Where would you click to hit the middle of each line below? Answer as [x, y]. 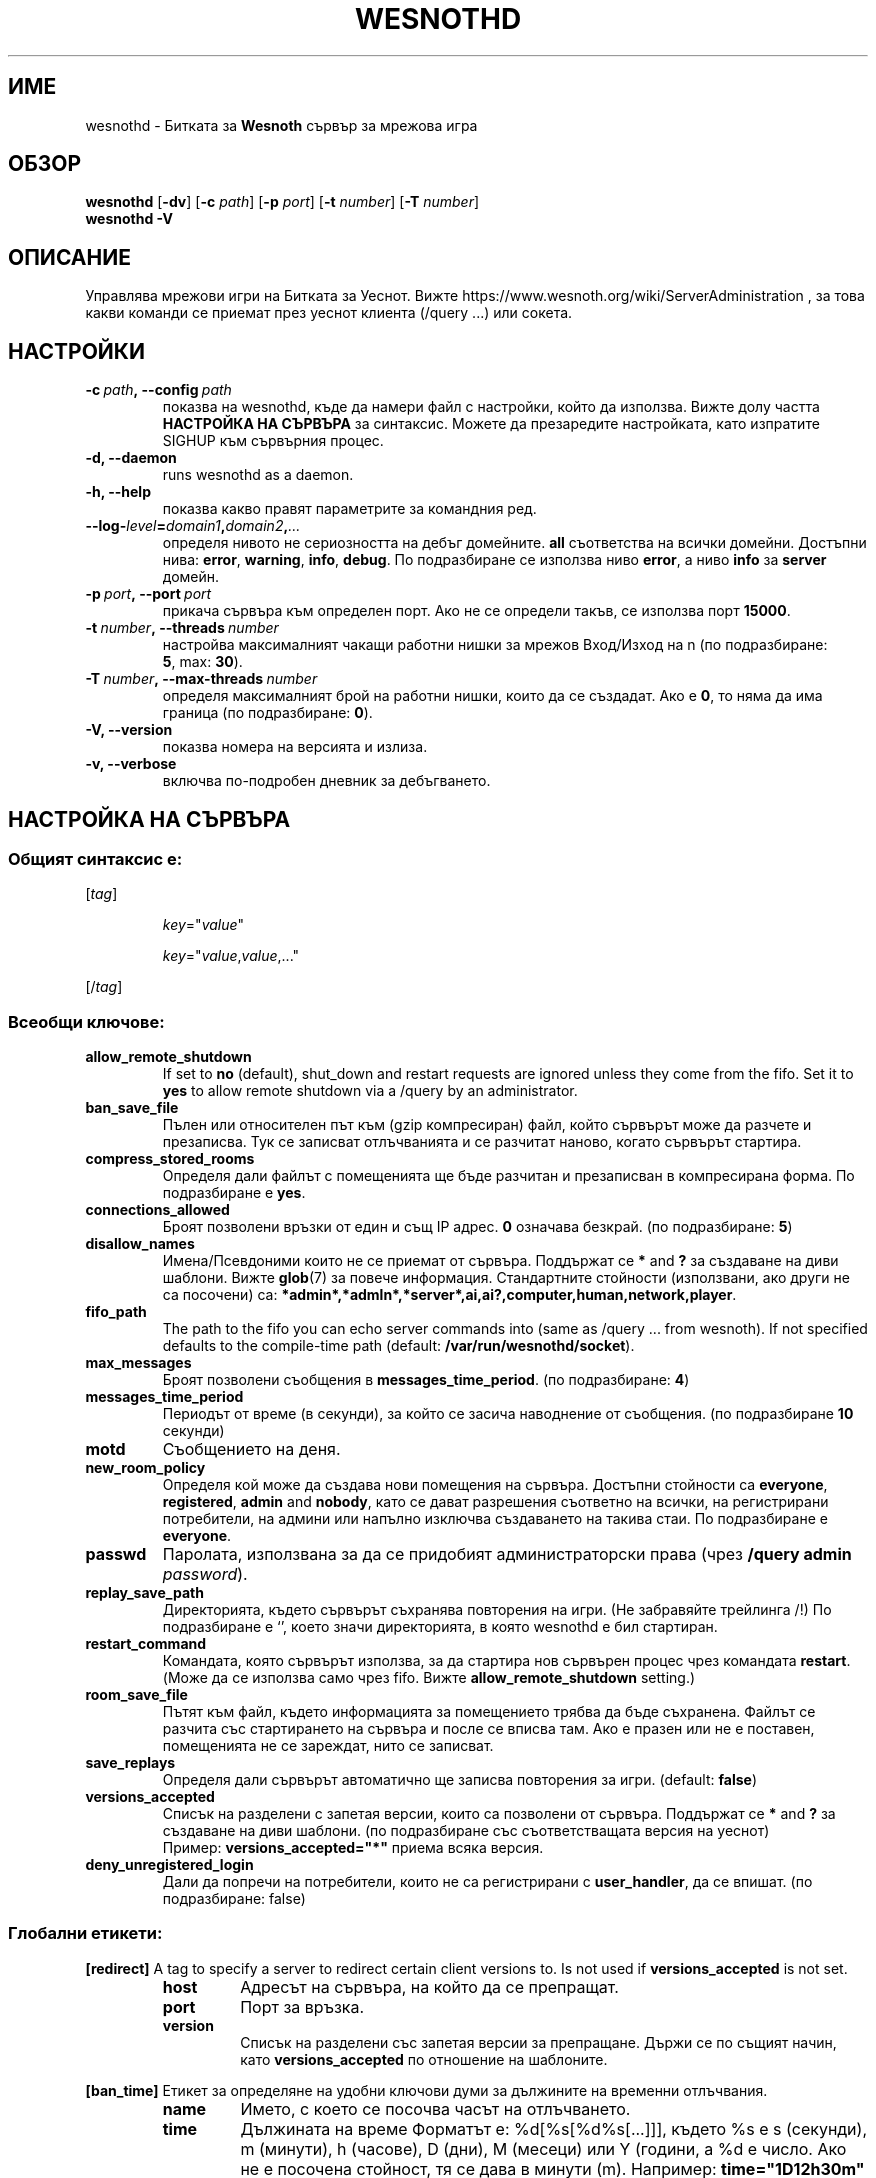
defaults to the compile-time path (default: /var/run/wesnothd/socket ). [398, 1346]
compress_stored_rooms [170, 1159]
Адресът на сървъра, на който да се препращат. [429, 1986]
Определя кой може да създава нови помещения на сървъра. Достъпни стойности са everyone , [495, 1485]
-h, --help [118, 492]
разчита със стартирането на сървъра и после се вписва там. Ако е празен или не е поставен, [488, 1729]
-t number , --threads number [182, 628]
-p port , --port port [148, 594]
